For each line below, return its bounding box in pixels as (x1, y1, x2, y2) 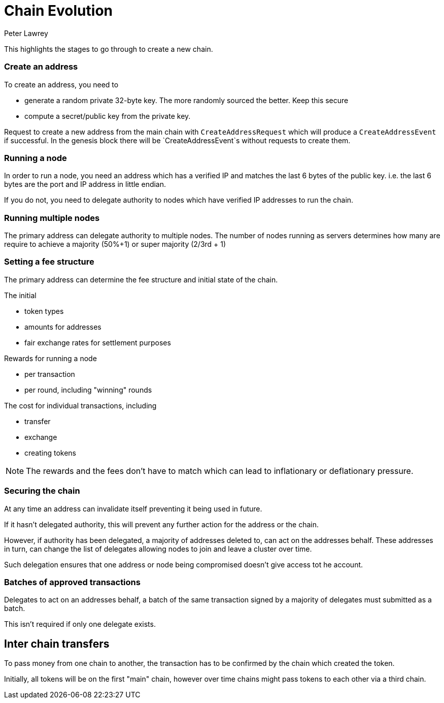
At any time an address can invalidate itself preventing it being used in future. (4, 504, 262, 513)
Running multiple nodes (4, 212, 100, 223)
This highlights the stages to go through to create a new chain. (4, 44, 213, 53)
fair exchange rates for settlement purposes (24, 338, 171, 347)
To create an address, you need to (4, 80, 119, 89)
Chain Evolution (4, 2, 113, 19)
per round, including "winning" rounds (24, 385, 152, 394)
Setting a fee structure (4, 257, 94, 267)
